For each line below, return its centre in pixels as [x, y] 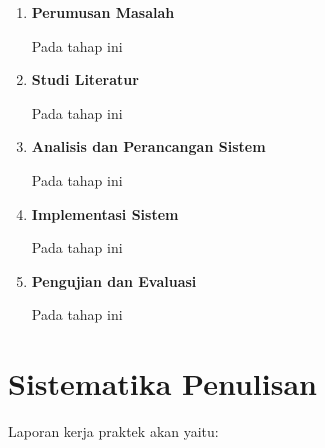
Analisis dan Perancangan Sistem [148, 146]
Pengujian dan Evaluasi [114, 280]
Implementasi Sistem [105, 213]
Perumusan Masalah [103, 12]
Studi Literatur [85, 79]
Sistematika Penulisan [162, 383]
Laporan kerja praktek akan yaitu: [113, 431]
